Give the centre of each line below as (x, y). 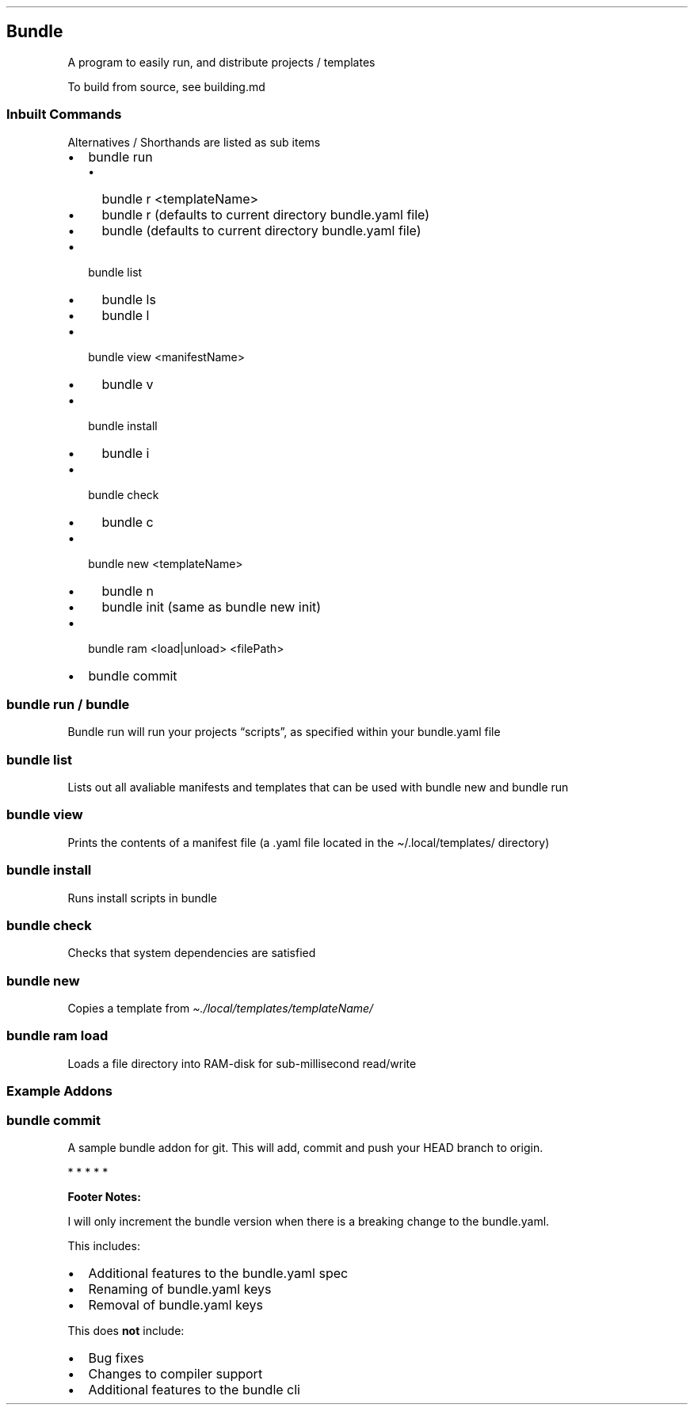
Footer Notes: (104, 1196)
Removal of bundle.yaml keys (175, 1304)
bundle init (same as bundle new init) (212, 606)
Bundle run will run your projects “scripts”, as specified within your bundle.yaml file (284, 732)
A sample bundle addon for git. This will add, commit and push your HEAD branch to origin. (305, 1147)
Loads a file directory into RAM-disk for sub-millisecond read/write (242, 1063)
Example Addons (60, 1091)
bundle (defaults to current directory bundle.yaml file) (261, 230)
